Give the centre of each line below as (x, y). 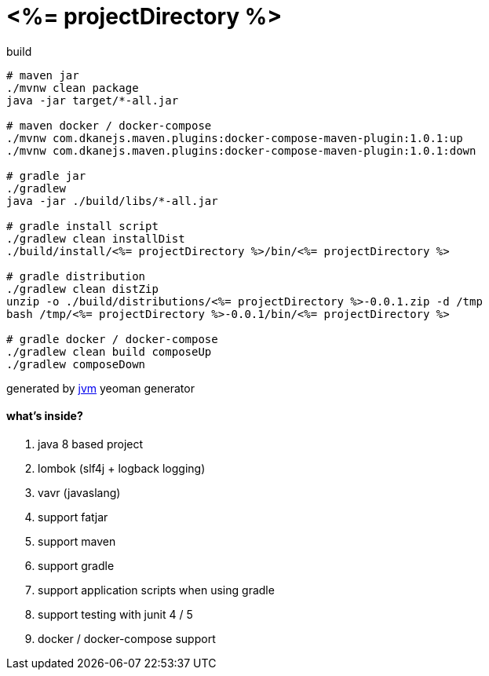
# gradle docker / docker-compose (112, 339)
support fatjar (73, 517)
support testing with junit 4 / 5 (115, 614)
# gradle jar (46, 175)
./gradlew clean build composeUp (109, 351)
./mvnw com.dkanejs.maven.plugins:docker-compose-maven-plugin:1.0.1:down (241, 150)
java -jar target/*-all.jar (93, 100)
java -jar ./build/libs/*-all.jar (112, 201)
